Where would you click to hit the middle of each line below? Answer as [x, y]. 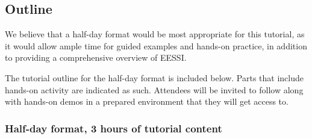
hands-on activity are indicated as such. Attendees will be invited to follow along [154, 89]
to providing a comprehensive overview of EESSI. [96, 57]
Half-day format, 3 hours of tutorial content [114, 128]
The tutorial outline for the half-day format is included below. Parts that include [154, 77]
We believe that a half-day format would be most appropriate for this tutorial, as [155, 34]
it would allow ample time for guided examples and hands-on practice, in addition [156, 45]
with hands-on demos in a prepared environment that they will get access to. [147, 101]
